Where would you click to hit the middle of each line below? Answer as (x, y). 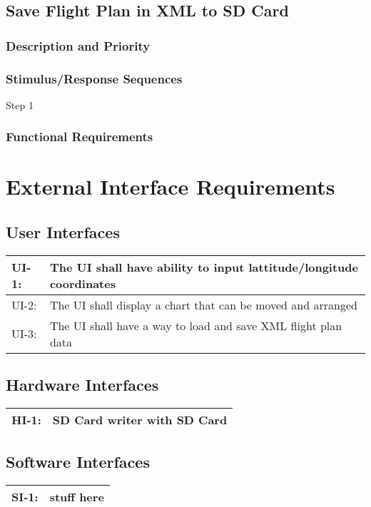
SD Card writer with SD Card (140, 420)
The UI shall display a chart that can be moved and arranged (203, 304)
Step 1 (20, 104)
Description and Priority (78, 45)
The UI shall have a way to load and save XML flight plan (196, 325)
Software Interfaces (78, 462)
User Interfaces (63, 232)
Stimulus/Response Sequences (94, 78)
